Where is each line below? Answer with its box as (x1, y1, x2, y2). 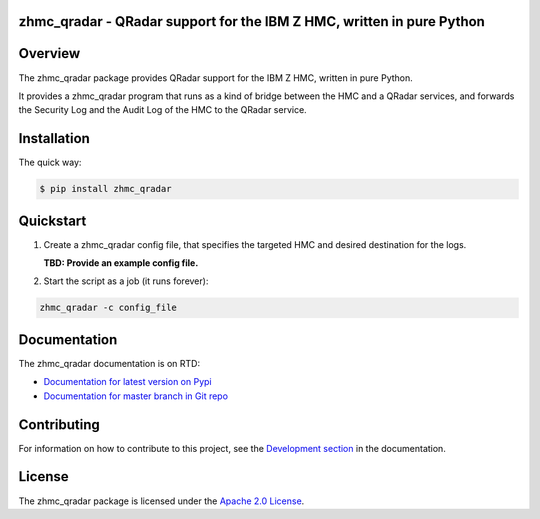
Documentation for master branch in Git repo (43, 390, 229, 402)
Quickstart (18, 212, 87, 229)
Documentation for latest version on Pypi (43, 376, 212, 388)
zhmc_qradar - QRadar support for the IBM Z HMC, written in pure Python (18, 13, 485, 30)
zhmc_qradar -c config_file (39, 302, 177, 314)
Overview (18, 45, 81, 62)
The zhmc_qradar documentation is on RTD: (18, 357, 200, 369)
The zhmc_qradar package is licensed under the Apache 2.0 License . (18, 495, 305, 507)
